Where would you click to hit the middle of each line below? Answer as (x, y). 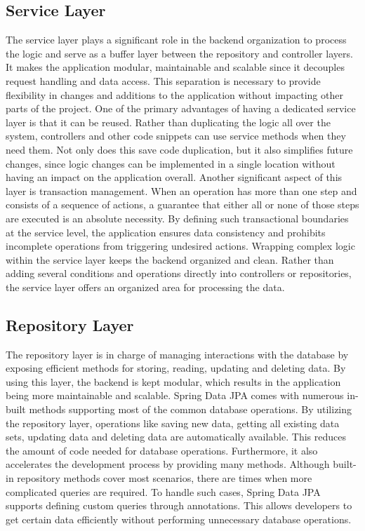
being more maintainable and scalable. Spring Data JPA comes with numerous (175, 395)
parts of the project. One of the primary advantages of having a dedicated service (181, 108)
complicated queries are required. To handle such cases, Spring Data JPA (163, 491)
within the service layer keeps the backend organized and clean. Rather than (170, 259)
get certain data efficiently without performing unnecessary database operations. (179, 519)
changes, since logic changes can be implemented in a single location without (171, 163)
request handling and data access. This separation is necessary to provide (163, 80)
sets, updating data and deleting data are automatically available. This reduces (176, 437)
